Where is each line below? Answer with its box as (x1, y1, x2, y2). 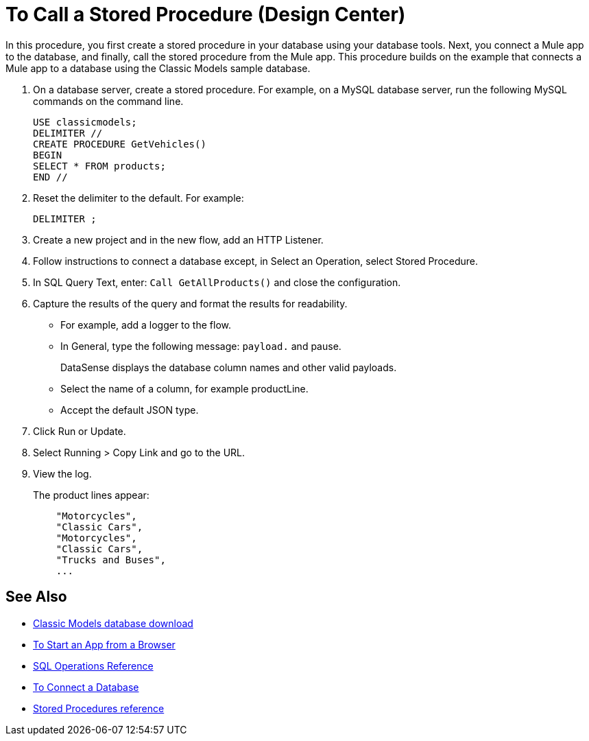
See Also (5, 588, 67, 606)
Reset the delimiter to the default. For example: (33, 191, 244, 204)
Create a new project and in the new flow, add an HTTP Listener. (33, 233, 324, 246)
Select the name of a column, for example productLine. (60, 382, 309, 395)
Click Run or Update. (33, 425, 126, 437)
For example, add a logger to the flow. (60, 318, 231, 331)
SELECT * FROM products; (33, 160, 166, 172)
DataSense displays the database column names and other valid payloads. (60, 361, 397, 373)
